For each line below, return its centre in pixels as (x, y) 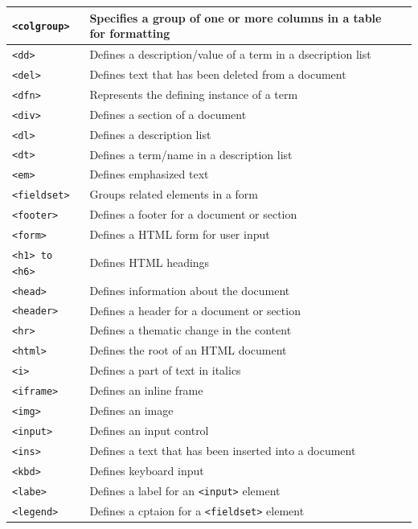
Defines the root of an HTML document (188, 350)
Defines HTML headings (150, 262)
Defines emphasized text (149, 174)
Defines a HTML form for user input (180, 234)
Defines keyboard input (147, 470)
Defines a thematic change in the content (191, 330)
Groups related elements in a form (174, 194)
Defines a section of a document (168, 114)
